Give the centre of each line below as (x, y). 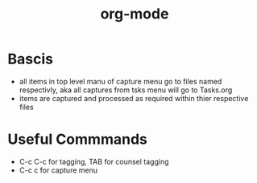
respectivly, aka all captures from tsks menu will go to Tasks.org (126, 90)
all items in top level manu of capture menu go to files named (120, 81)
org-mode (135, 14)
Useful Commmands (78, 139)
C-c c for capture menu (58, 170)
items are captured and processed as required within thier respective (134, 98)
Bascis (31, 59)
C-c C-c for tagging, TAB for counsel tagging (94, 161)
